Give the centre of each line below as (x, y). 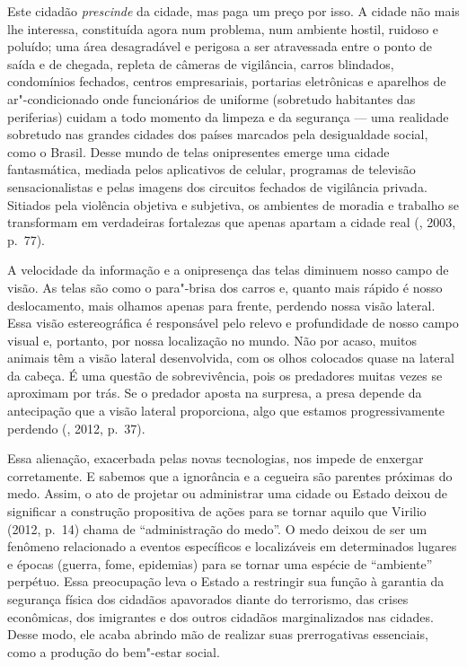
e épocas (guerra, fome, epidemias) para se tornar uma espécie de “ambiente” (220, 563)
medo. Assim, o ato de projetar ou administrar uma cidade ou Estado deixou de (227, 493)
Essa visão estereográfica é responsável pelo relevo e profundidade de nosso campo (233, 323)
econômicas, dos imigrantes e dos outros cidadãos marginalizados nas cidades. (220, 616)
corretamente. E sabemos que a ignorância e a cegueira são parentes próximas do (230, 475)
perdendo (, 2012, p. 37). (76, 428)
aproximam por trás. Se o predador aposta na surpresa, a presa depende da (215, 393)
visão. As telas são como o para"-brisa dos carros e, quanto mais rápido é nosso (225, 287)
